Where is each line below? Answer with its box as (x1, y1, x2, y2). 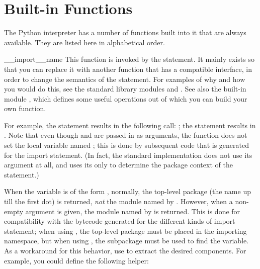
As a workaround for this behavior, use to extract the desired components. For (4, 245, 246, 255)
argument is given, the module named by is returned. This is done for (25, 206, 240, 216)
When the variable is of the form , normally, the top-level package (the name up (4, 186, 251, 197)
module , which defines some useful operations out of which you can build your (4, 93, 247, 104)
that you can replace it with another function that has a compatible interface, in (4, 63, 252, 74)
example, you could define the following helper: (4, 255, 149, 265)
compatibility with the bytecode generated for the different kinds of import (4, 216, 235, 226)
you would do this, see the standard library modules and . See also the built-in (4, 83, 246, 94)
